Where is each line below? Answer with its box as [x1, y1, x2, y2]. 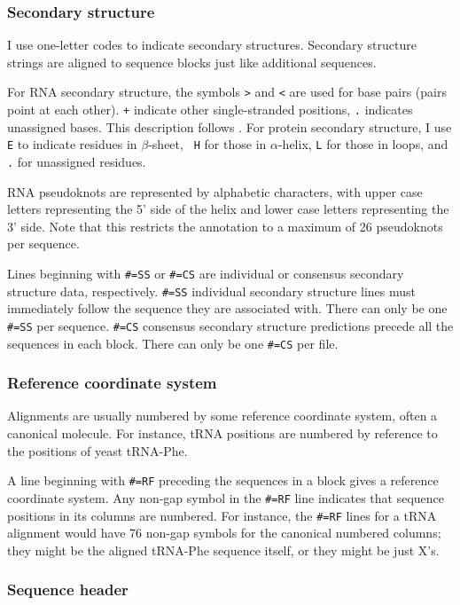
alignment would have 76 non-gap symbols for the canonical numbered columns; [7, 523, 441, 542]
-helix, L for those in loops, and [277, 135, 448, 153]
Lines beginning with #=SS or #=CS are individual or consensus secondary [7, 264, 404, 282]
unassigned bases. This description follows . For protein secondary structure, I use [7, 117, 452, 136]
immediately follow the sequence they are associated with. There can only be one [7, 299, 448, 318]
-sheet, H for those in [148, 135, 267, 153]
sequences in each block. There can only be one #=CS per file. [7, 334, 339, 352]
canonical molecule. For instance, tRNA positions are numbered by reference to [7, 424, 438, 443]
